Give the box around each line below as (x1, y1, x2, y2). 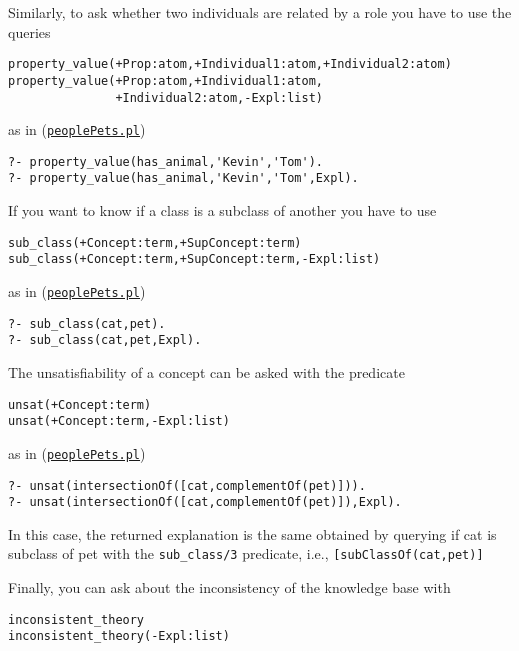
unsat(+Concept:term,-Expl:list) (8, 414, 230, 429)
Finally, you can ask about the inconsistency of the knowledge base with (8, 577, 451, 598)
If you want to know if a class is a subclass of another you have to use (8, 200, 437, 221)
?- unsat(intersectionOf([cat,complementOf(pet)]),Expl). (8, 495, 402, 510)
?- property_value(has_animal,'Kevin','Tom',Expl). (8, 171, 359, 186)
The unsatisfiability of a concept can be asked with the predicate (8, 362, 405, 382)
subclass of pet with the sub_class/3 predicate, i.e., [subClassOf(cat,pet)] (8, 543, 484, 564)
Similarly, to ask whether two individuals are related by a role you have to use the (8, 2, 512, 22)
